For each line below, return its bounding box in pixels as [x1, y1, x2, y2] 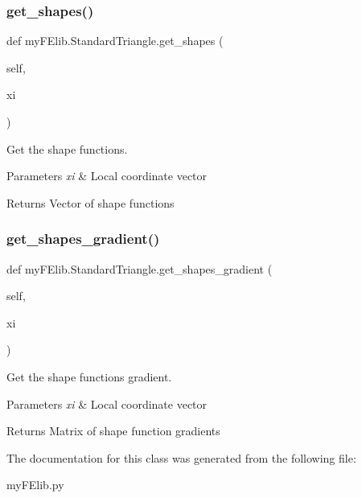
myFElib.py [6, 476, 64, 493]
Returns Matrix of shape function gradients [6, 422, 220, 439]
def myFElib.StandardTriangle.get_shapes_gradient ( [6, 260, 273, 277]
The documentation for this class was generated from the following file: [6, 449, 356, 466]
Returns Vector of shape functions [6, 194, 175, 211]
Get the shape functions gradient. [6, 368, 172, 385]
